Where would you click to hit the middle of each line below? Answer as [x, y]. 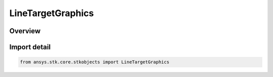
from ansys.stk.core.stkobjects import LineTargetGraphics [95, 62]
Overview [25, 31]
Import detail [30, 47]
